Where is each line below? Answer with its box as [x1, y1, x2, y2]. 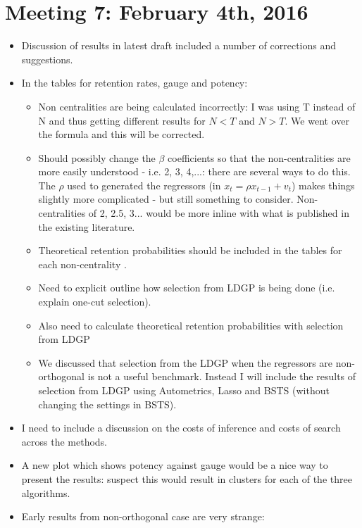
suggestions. [21, 51, 73, 66]
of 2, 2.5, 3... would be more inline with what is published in [88, 206, 349, 220]
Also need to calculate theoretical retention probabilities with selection [38, 318, 344, 332]
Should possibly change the [38, 150, 156, 165]
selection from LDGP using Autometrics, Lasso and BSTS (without [38, 383, 330, 397]
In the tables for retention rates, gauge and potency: [21, 75, 248, 90]
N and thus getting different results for [38, 113, 206, 127]
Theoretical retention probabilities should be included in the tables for [38, 243, 342, 258]
